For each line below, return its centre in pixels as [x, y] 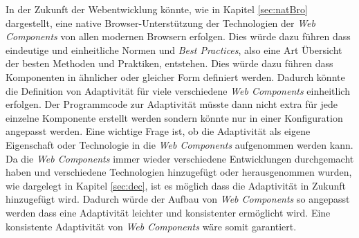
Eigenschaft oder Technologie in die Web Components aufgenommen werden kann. [179, 144]
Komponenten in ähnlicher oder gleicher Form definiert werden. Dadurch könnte [175, 76]
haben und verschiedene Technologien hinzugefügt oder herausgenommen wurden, [179, 172]
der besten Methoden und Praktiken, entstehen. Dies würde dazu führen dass [169, 63]
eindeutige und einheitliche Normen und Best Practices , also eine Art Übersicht [174, 49]
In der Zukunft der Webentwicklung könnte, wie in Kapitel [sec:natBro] [157, 9]
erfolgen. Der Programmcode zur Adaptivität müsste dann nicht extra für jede [172, 104]
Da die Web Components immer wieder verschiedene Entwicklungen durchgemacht [180, 158]
